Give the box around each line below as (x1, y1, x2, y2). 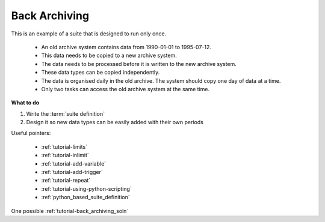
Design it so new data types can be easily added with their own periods (26, 119, 204, 126)
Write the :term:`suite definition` (26, 110, 105, 117)
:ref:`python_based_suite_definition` (41, 194, 130, 201)
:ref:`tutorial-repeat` (41, 177, 91, 184)
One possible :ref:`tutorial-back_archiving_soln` (11, 207, 129, 214)
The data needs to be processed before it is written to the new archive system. (41, 60, 237, 67)
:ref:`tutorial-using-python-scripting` (41, 185, 132, 192)
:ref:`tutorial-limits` (41, 143, 87, 150)
